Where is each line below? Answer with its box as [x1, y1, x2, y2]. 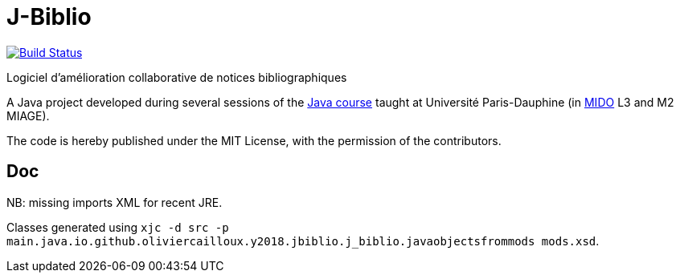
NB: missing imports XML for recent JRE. [6, 195, 223, 209]
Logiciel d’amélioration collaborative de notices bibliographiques [6, 70, 347, 84]
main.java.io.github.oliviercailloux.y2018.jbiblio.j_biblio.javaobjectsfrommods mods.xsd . [6, 233, 600, 248]
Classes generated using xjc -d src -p [6, 220, 229, 234]
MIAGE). [6, 108, 50, 123]
